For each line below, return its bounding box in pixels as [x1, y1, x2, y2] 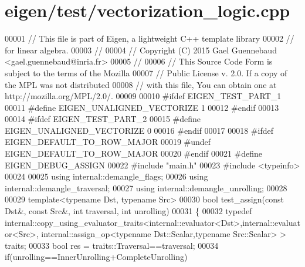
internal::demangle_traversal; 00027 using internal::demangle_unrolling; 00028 [5, 181, 287, 194]
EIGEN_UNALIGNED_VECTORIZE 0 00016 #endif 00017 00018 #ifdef [5, 124, 273, 136]
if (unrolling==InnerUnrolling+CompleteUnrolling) [5, 251, 188, 263]
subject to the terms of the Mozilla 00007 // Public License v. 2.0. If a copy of [5, 66, 287, 79]
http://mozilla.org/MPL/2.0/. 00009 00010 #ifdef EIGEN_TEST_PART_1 [5, 90, 282, 102]
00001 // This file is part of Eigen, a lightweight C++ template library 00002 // [5, 32, 294, 45]
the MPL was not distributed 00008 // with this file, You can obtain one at [5, 78, 277, 90]
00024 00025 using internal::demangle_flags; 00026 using [5, 170, 208, 182]
